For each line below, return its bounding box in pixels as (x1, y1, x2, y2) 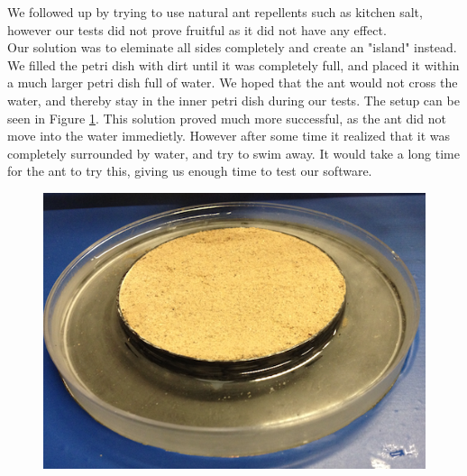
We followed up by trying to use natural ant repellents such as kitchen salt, (7, 3, 423, 21)
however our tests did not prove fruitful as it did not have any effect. (7, 20, 387, 39)
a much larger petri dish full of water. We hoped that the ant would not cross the (7, 73, 458, 92)
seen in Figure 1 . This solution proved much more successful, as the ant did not (7, 108, 446, 127)
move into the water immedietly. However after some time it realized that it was (7, 126, 450, 145)
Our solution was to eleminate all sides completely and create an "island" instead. (7, 38, 457, 57)
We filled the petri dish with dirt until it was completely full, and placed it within (7, 55, 460, 74)
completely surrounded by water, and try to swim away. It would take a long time (7, 143, 460, 162)
